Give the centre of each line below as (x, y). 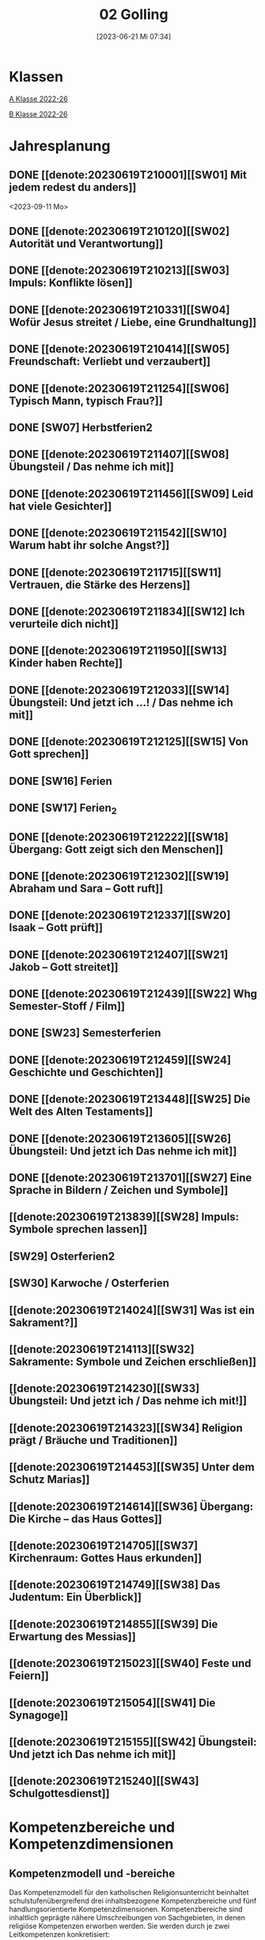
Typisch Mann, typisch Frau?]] (86, 401)
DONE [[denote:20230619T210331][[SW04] (119, 310)
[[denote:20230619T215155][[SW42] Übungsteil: (133, 1742)
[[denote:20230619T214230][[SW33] (104, 1389)
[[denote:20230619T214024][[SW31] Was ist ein (132, 1310)
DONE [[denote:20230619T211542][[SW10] (118, 533)
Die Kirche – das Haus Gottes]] (86, 1519)
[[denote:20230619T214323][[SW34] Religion (126, 1428)
